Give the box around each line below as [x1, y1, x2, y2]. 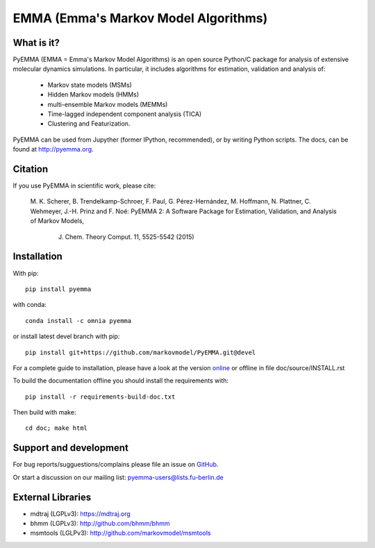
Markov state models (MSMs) [47, 81, 132, 89]
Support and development [12, 442, 128, 454]
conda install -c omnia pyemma [25, 317, 132, 324]
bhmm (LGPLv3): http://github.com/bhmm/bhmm [30, 520, 170, 528]
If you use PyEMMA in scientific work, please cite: [12, 181, 156, 190]
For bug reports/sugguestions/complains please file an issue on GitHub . [12, 460, 219, 469]
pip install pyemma [25, 285, 92, 293]
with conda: [12, 301, 47, 309]
